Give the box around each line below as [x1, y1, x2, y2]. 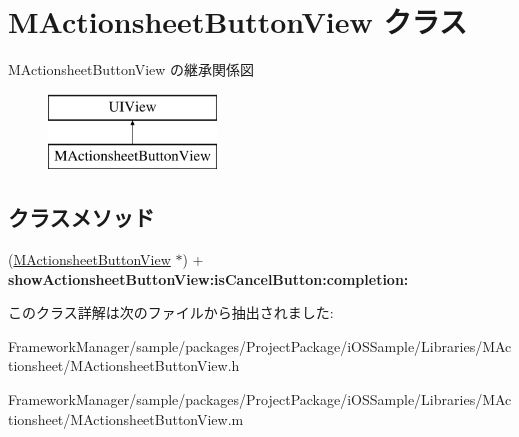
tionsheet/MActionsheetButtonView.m [8, 408, 244, 429]
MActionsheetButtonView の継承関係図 [8, 59, 255, 80]
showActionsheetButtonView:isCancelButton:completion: [8, 268, 409, 289]
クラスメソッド [8, 202, 155, 233]
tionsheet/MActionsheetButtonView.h [8, 355, 240, 376]
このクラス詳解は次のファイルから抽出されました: [8, 302, 334, 323]
